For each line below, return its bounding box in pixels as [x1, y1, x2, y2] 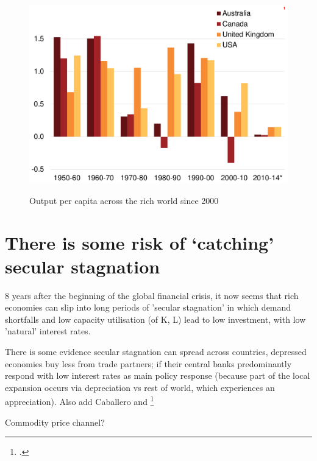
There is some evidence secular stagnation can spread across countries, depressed [5, 345, 307, 358]
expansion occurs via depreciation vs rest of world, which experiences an [5, 381, 275, 393]
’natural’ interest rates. [5, 325, 91, 337]
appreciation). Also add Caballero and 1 [5, 393, 154, 408]
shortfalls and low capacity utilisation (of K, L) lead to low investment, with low [5, 312, 306, 325]
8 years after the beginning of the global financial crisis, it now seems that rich [5, 289, 299, 301]
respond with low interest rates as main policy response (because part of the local [5, 369, 310, 382]
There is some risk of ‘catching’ [5, 230, 274, 255]
